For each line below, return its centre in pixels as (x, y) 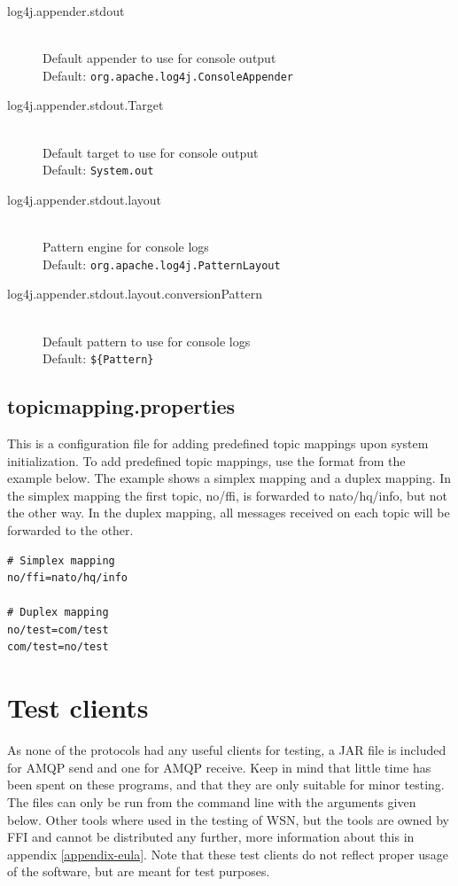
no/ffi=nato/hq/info (68, 578)
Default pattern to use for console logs (147, 341)
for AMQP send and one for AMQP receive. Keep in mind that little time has (219, 767)
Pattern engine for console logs (126, 247)
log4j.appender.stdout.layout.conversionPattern (135, 294)
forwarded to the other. (70, 529)
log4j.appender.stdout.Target (85, 105)
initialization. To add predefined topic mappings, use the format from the (206, 460)
